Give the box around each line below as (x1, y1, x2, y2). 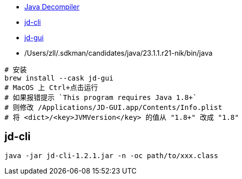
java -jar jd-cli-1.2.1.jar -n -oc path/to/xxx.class (4, 151, 218, 160)
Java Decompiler (24, 2, 80, 11)
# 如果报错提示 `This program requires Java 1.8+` (4, 93, 197, 101)
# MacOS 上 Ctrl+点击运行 (4, 84, 98, 91)
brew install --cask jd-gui (4, 74, 114, 82)
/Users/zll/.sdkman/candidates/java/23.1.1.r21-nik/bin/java (24, 49, 213, 57)
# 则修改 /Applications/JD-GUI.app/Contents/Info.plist (4, 103, 223, 111)
